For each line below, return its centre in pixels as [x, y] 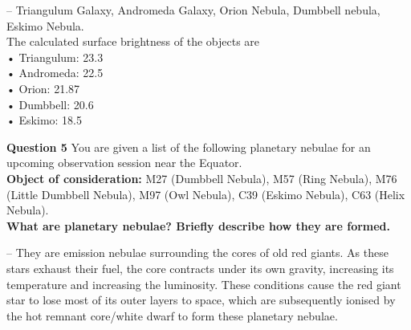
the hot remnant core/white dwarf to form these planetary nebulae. [172, 315]
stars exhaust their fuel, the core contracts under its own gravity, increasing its [200, 268]
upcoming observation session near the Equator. [124, 163]
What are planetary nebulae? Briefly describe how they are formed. [199, 225]
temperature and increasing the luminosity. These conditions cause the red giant [204, 284]
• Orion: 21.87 [43, 88]
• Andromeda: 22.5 [55, 73]
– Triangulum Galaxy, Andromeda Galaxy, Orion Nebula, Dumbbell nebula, [193, 10]
